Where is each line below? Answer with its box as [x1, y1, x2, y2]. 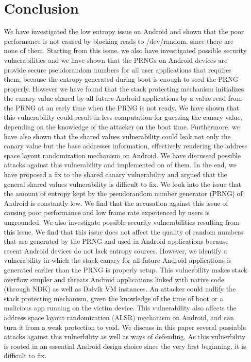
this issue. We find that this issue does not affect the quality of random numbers [4, 226, 243, 236]
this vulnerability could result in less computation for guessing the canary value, [4, 112, 243, 122]
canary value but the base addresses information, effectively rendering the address [4, 141, 248, 151]
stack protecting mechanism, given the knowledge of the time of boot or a [4, 293, 223, 303]
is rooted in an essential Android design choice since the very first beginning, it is [4, 341, 246, 351]
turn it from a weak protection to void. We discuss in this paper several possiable [4, 322, 246, 332]
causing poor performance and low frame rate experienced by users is [4, 207, 210, 217]
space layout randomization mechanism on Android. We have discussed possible [4, 150, 241, 160]
